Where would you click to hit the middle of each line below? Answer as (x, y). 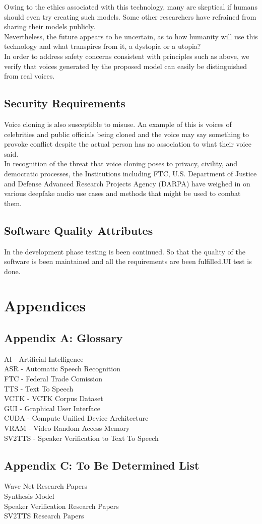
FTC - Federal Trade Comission (53, 379)
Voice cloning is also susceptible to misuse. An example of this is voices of (118, 124)
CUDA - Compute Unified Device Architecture (76, 418)
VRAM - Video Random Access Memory (67, 428)
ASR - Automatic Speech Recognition (62, 369)
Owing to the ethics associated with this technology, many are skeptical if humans (131, 7)
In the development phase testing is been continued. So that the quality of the (125, 251)
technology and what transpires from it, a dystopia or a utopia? (103, 46)
